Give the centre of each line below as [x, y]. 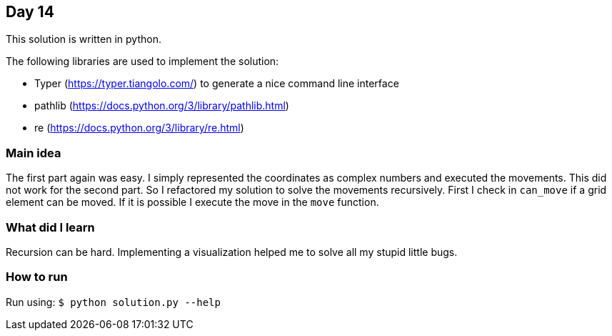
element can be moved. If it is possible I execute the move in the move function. [192, 202]
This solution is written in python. [84, 39]
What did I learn [50, 227]
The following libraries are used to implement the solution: [142, 61]
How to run [37, 277]
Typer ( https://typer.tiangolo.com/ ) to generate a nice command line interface [217, 84]
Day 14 [30, 12]
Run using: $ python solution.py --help [113, 302]
